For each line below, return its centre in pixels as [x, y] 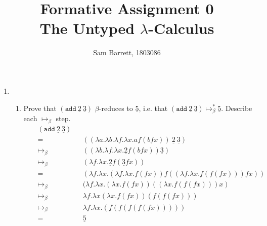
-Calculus [181, 28]
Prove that [40, 108]
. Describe [237, 108]
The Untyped [87, 28]
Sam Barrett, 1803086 [127, 52]
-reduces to [116, 108]
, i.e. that [153, 108]
